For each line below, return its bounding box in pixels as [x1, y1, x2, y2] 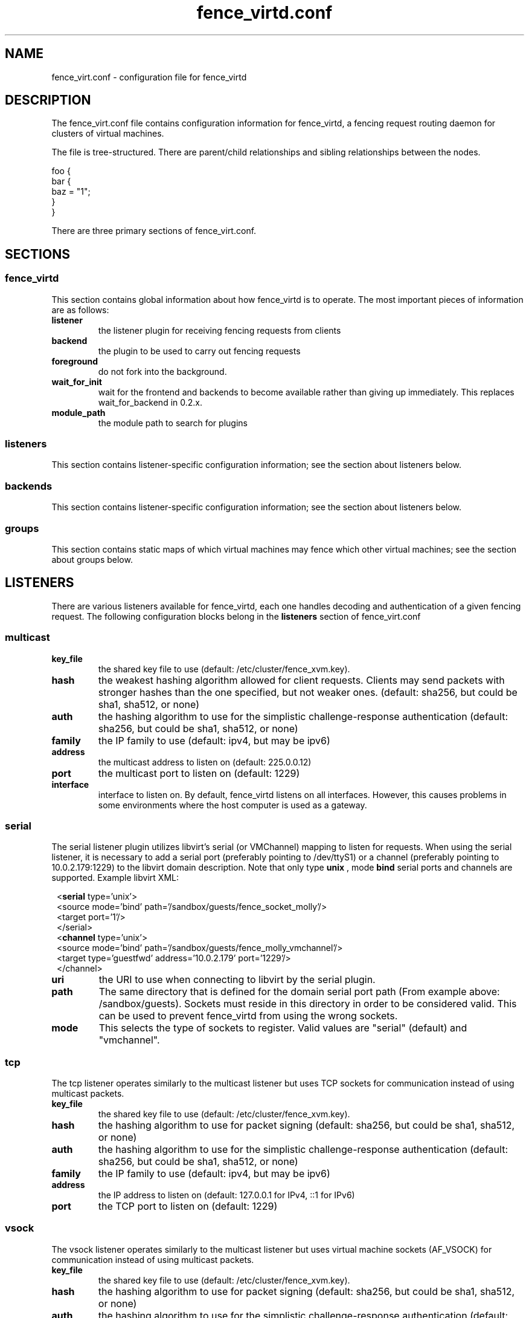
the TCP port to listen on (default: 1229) [98, 1200, 278, 1212]
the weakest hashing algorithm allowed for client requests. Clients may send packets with [98, 674, 505, 686]
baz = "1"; [51, 186, 91, 197]
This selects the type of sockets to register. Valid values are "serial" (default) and [98, 1022, 467, 1034]
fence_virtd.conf [196, 2, 333, 23]
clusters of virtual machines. [51, 128, 164, 139]
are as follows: [51, 304, 109, 315]
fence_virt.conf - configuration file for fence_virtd [51, 71, 247, 82]
